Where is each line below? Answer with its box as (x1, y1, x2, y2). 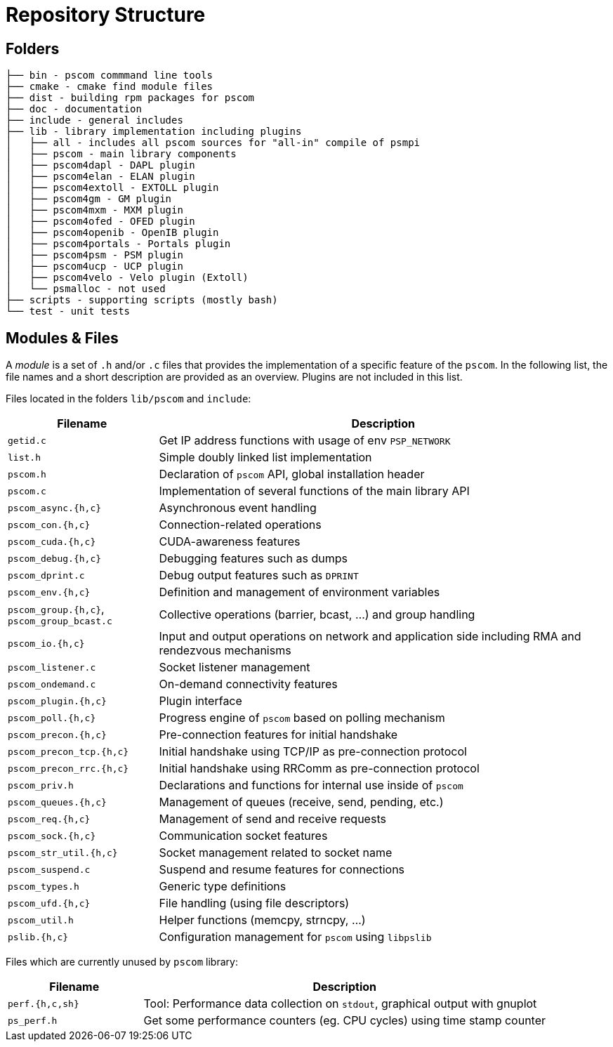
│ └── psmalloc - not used (6, 283, 166, 295)
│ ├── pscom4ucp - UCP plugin (6, 261, 183, 272)
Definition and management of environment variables (159, 585, 440, 600)
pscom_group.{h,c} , (8, 602, 105, 617)
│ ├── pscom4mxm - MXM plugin (6, 204, 183, 216)
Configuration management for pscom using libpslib (159, 930, 432, 944)
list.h (8, 452, 41, 463)
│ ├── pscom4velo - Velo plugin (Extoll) (6, 272, 249, 284)
